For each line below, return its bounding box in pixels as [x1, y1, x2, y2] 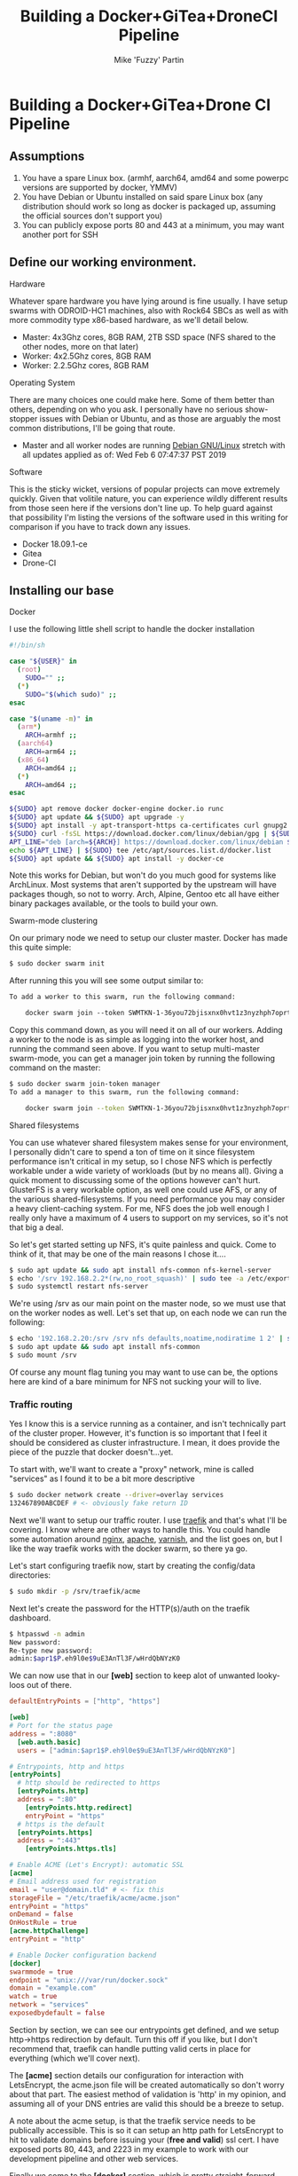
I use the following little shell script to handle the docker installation [9, 624, 255, 635]
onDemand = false [9, 1910, 74, 1919]
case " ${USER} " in [9, 657, 77, 666]
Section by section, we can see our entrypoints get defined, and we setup [9, 2024, 279, 2035]
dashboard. [9, 1612, 51, 1623]
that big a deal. [9, 1222, 64, 1233]
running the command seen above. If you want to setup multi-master [9, 1044, 260, 1053]
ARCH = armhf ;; [25, 730, 77, 740]
